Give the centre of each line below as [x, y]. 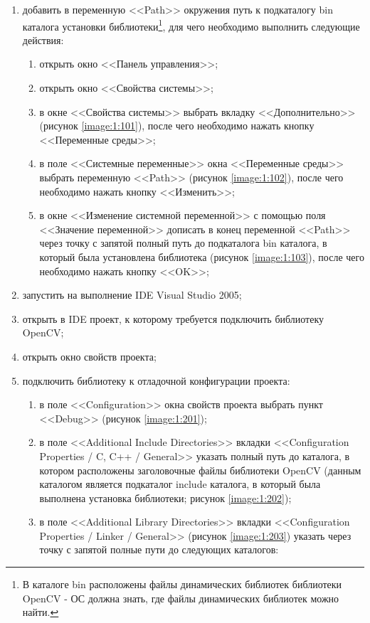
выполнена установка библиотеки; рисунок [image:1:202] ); [165, 497]
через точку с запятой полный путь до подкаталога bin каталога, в [183, 243]
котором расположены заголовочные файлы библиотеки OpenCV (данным [200, 470]
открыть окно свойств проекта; [89, 356]
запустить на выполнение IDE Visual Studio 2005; [132, 295]
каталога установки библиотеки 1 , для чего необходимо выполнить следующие [191, 25]
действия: [43, 39]
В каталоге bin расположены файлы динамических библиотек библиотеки [182, 584]
